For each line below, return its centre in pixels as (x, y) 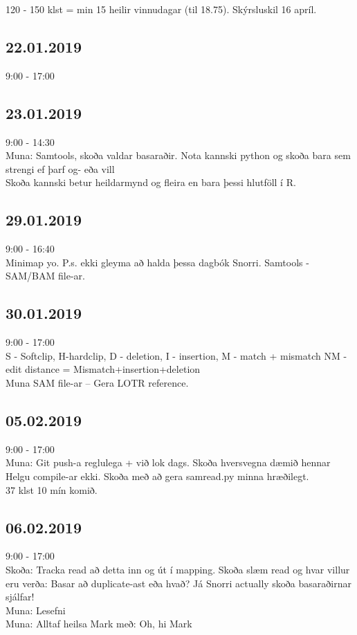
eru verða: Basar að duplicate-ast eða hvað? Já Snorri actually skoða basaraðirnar (178, 583)
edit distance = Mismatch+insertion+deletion (103, 369)
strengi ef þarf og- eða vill (60, 168)
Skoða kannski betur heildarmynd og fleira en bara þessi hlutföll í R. (151, 182)
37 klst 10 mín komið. (52, 489)
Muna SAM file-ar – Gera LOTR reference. (97, 382)
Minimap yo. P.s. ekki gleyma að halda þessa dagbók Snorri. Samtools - (157, 262)
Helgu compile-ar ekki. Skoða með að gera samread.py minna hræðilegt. (157, 476)
